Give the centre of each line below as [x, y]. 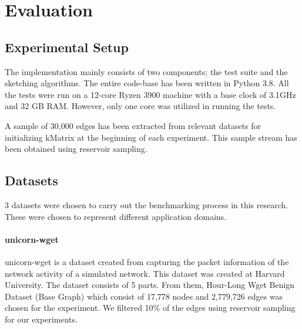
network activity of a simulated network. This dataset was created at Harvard [145, 273]
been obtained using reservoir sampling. [76, 149]
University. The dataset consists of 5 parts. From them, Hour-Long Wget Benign [150, 285]
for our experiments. [41, 319]
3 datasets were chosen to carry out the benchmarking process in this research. [147, 204]
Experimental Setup [67, 47]
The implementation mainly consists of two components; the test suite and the [146, 71]
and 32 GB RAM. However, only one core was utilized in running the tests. [140, 106]
